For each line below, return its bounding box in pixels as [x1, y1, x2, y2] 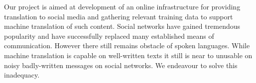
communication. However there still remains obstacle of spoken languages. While [4, 40, 250, 51]
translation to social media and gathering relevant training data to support [4, 11, 233, 21]
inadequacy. [4, 70, 40, 80]
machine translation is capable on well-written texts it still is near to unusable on [4, 50, 253, 60]
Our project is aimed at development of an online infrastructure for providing [4, 1, 241, 11]
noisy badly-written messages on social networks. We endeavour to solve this [4, 60, 238, 70]
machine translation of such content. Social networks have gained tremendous [4, 21, 241, 31]
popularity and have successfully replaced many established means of [4, 30, 214, 41]
